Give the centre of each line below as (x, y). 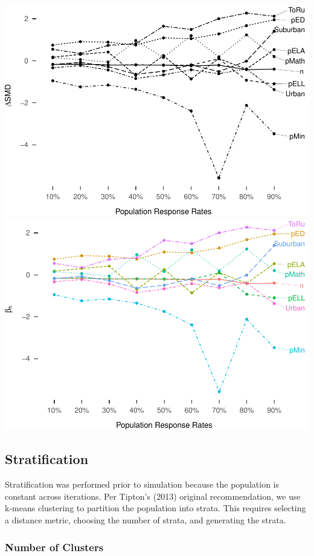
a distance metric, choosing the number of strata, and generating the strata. (146, 520)
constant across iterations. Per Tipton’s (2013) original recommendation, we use (153, 496)
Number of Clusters (54, 547)
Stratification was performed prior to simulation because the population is (142, 484)
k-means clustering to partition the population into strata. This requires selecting (155, 508)
